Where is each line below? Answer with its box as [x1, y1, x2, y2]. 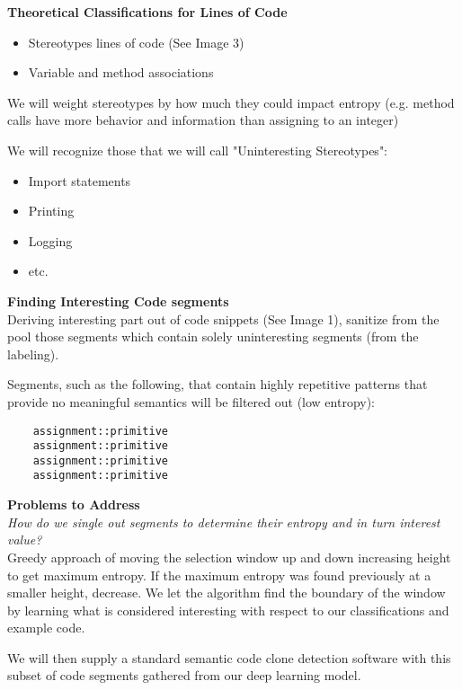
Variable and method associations [28, 63, 214, 82]
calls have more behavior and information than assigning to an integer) [7, 111, 399, 129]
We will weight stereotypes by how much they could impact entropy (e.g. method [7, 93, 455, 111]
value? [7, 530, 42, 549]
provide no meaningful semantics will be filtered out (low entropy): [7, 392, 376, 411]
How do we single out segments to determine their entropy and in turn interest [7, 512, 440, 531]
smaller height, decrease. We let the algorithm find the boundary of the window [7, 583, 446, 602]
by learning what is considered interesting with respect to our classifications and [7, 600, 449, 619]
